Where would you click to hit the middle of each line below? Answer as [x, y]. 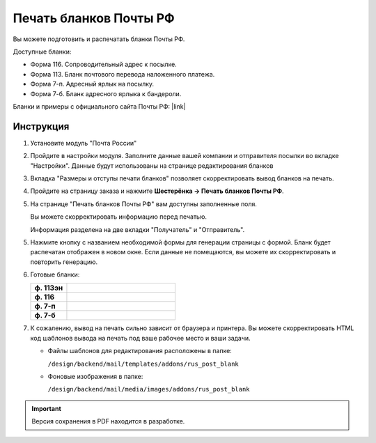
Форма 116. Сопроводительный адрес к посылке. [103, 64]
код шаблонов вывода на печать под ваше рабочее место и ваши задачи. [140, 338]
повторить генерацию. [64, 262]
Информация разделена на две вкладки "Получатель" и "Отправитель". [138, 229]
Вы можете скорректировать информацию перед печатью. [119, 217]
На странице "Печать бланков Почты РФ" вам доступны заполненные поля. [144, 204]
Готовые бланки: [55, 274]
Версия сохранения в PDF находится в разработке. [108, 421]
